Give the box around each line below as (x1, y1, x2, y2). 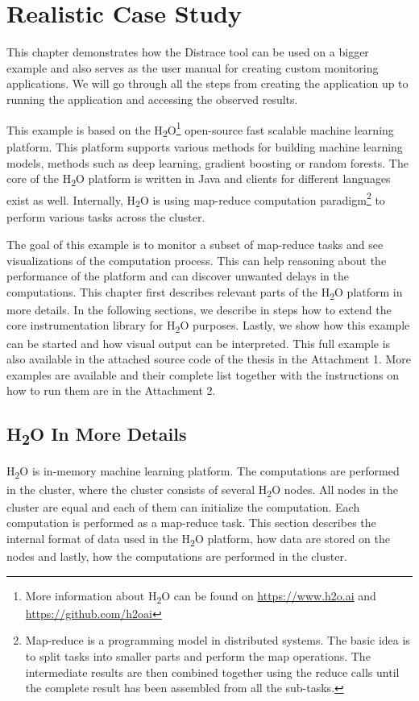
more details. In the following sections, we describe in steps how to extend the (6, 301, 392, 317)
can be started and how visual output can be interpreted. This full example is (6, 334, 391, 351)
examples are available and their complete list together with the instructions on (6, 366, 399, 383)
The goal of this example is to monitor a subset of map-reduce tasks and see (6, 235, 384, 252)
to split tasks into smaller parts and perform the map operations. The (25, 647, 371, 664)
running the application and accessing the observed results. (6, 90, 298, 107)
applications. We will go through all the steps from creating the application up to (6, 75, 409, 92)
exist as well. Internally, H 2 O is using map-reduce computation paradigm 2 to (6, 189, 385, 210)
